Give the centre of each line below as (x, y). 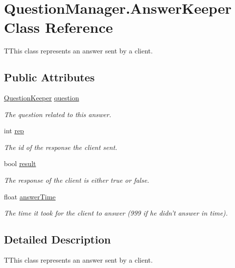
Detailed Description (58, 239)
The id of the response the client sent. (61, 147)
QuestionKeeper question (42, 98)
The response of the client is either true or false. (77, 180)
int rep (14, 131)
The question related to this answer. (58, 114)
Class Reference (59, 27)
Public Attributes (49, 77)
